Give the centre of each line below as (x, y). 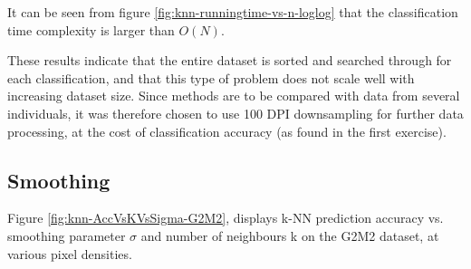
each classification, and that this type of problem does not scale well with (211, 77)
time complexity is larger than (91, 29)
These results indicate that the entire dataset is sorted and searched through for (230, 60)
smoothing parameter (67, 235)
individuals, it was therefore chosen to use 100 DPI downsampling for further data (235, 113)
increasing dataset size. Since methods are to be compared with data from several (234, 96)
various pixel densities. (70, 253)
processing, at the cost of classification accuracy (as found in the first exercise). (227, 131)
